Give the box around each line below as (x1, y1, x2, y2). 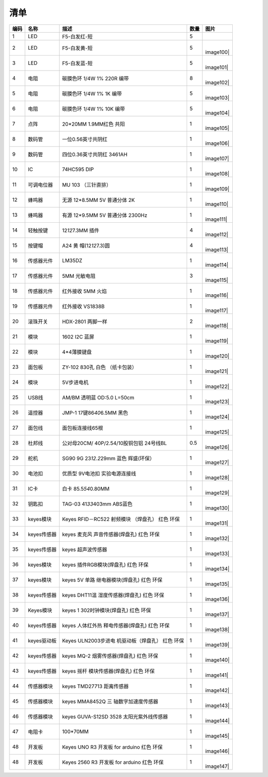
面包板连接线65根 (62, 424, 104, 431)
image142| (205, 687, 230, 694)
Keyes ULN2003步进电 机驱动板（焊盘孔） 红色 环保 (62, 637, 185, 644)
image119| (205, 337, 228, 344)
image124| (205, 413, 230, 420)
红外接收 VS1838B (62, 303, 105, 310)
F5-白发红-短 (62, 33, 93, 40)
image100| (205, 49, 230, 56)
